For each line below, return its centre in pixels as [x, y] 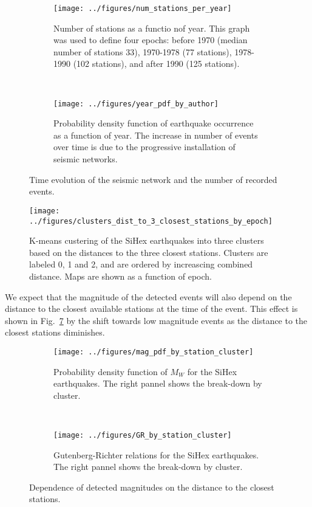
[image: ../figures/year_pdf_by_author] [136, 104]
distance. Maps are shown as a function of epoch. [120, 276]
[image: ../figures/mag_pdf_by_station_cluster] [154, 352]
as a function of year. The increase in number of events [156, 135]
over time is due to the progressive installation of [144, 147]
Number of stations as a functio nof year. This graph [152, 28]
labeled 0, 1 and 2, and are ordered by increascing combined [141, 264]
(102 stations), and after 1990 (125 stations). [156, 64]
